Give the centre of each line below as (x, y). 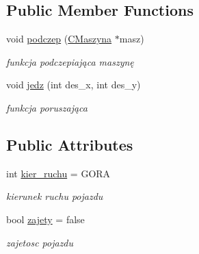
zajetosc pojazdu (40, 242)
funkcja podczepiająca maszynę (70, 61)
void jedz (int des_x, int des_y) (74, 85)
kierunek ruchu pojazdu (55, 196)
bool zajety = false (45, 219)
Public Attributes (70, 144)
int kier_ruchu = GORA (58, 173)
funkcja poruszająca (47, 107)
